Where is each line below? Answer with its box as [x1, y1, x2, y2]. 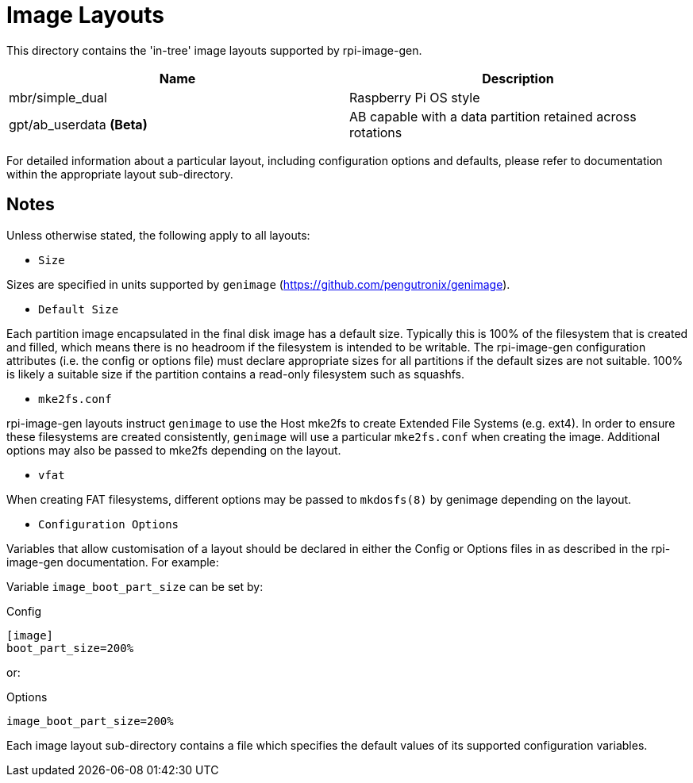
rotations [349, 124, 402, 140]
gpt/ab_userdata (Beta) [9, 116, 148, 132]
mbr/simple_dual [9, 89, 107, 106]
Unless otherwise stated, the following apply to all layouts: [6, 228, 310, 242]
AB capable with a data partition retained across [349, 108, 637, 125]
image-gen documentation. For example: [6, 555, 219, 569]
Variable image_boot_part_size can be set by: [6, 579, 264, 593]
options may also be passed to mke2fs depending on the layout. [6, 443, 341, 457]
